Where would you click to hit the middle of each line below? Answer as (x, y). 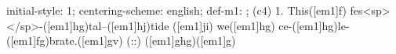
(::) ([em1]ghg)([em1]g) (181, 40)
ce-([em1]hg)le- (314, 25)
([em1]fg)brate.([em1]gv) (65, 40)
